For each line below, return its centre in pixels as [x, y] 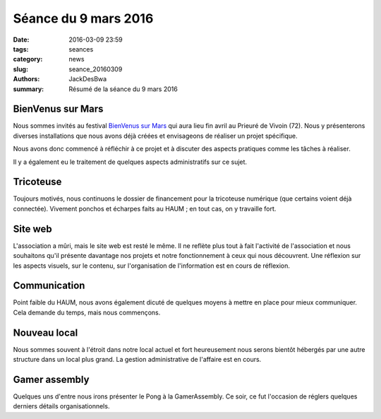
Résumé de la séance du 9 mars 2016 [123, 89]
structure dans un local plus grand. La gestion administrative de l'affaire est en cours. [137, 360]
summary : [29, 89]
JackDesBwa [88, 79]
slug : [20, 69]
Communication [49, 286]
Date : [21, 40]
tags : [21, 49]
